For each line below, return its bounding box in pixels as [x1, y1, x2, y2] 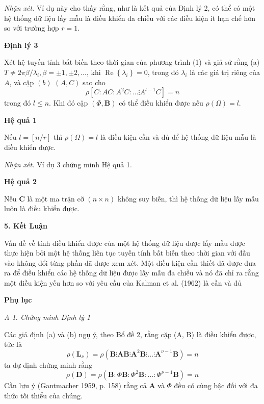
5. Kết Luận [4, 220, 47, 231]
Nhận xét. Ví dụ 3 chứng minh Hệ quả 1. [4, 159, 132, 169]
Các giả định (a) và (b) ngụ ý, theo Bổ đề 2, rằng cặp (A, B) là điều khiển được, [4, 329, 256, 339]
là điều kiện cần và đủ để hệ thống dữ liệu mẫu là [100, 132, 256, 142]
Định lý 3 [4, 39, 38, 50]
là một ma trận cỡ [27, 193, 84, 204]
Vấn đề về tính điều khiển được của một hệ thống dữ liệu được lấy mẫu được [4, 237, 245, 248]
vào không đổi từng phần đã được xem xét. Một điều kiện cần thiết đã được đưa [4, 257, 256, 268]
